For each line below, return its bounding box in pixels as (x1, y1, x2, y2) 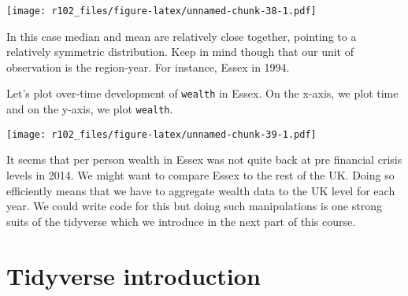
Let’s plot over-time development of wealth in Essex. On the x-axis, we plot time (6, 85, 399, 102)
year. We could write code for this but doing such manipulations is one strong (6, 198, 382, 214)
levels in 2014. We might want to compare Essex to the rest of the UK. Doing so (6, 167, 395, 183)
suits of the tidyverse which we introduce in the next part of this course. (6, 213, 356, 229)
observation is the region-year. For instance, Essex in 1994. (6, 58, 290, 75)
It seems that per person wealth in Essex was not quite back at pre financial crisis (6, 151, 402, 168)
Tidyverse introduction (6, 259, 261, 291)
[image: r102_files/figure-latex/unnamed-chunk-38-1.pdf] (6, 6, 317, 17)
